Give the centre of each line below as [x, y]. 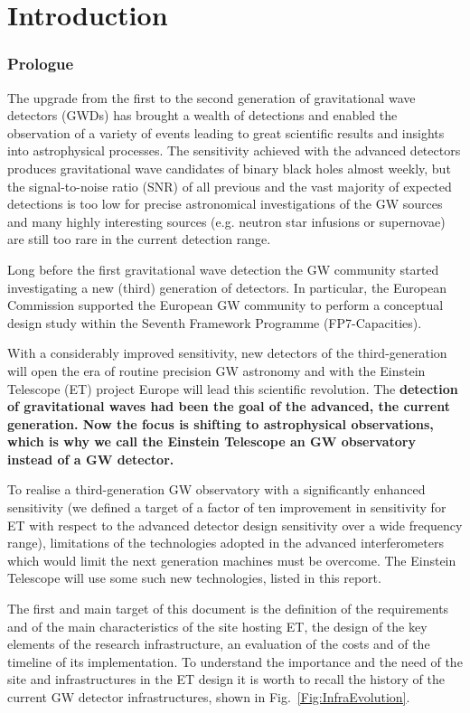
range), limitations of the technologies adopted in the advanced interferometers [226, 543]
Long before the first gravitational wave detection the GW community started [223, 269]
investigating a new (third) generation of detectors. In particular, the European [227, 287]
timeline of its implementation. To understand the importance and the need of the [235, 661]
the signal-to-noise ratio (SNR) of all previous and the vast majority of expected [230, 186]
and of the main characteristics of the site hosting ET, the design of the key [217, 626]
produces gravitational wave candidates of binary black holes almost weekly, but [229, 168]
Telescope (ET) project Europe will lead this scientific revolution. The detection [233, 388]
